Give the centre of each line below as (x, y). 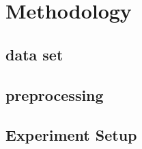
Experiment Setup (71, 135)
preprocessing (55, 94)
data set (34, 54)
